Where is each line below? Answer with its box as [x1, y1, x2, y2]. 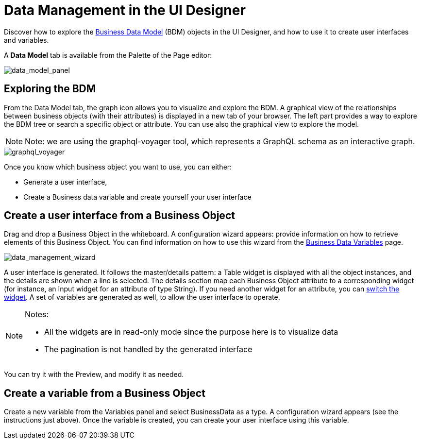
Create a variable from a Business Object [4, 387, 205, 399]
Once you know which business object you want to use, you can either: [4, 162, 232, 171]
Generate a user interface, [23, 177, 107, 186]
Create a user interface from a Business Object [4, 209, 235, 222]
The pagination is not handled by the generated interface [44, 344, 253, 355]
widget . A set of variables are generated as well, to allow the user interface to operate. [4, 293, 280, 302]
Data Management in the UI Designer [4, 2, 246, 18]
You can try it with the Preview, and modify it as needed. [4, 370, 184, 379]
